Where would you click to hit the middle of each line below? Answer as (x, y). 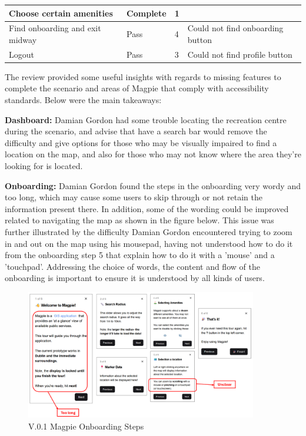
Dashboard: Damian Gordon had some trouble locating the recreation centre (146, 119)
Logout (21, 54)
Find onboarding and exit (55, 28)
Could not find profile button (240, 54)
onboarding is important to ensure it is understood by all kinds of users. (135, 278)
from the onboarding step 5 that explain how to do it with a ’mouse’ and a (140, 255)
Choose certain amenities (61, 13)
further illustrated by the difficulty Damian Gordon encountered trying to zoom (149, 232)
